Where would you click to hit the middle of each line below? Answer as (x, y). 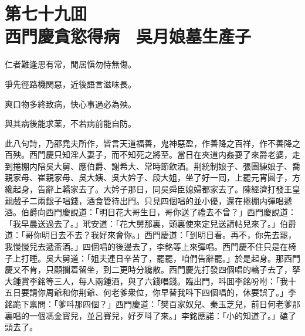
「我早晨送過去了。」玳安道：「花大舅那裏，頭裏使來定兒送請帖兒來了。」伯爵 (150, 223)
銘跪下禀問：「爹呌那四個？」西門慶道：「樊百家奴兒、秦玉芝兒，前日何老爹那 (152, 304)
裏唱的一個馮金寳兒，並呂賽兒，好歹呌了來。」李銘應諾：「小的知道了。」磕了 (150, 315)
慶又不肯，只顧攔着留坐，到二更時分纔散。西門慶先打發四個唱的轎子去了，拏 (152, 269)
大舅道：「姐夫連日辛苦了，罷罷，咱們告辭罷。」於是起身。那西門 (177, 258)
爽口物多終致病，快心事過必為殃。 (70, 103)
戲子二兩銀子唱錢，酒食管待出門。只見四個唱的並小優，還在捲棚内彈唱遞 (152, 200)
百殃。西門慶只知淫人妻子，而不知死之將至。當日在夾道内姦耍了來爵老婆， (148, 155)
